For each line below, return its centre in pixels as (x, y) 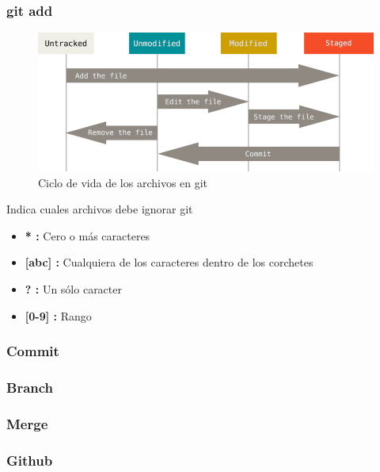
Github (30, 460)
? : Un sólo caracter (73, 289)
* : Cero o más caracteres (87, 235)
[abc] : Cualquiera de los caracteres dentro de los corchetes (169, 262)
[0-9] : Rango (58, 315)
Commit (33, 351)
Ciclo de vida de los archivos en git (123, 182)
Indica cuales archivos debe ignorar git (100, 209)
